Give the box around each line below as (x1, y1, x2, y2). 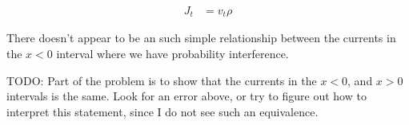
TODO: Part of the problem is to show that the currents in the (6, 72, 317, 88)
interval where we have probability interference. (56, 45, 289, 62)
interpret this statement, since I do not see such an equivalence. (6, 103, 319, 119)
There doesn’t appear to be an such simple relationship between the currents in (6, 29, 396, 46)
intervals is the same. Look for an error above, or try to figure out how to (6, 88, 367, 104)
